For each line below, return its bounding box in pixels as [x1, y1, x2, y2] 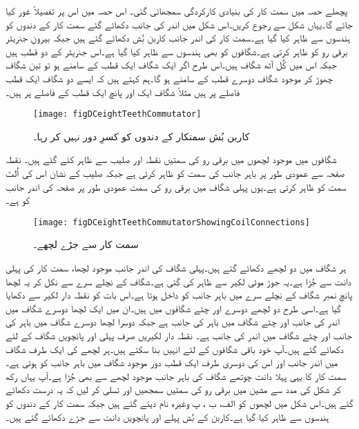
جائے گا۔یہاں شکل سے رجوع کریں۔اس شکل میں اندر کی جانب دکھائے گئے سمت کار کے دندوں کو [6, 17, 353, 31]
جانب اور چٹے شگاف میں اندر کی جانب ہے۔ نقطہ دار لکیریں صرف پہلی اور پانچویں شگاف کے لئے [6, 328, 352, 342]
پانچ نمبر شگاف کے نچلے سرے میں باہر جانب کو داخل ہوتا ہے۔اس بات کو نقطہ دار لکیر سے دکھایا [6, 287, 353, 302]
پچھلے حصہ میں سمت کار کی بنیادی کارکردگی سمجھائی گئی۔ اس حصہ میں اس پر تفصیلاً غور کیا [6, 3, 348, 17]
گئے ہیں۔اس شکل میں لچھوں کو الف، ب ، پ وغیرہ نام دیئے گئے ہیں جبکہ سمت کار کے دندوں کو [6, 395, 353, 410]
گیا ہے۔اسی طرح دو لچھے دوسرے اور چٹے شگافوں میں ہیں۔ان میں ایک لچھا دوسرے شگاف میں [6, 301, 341, 315]
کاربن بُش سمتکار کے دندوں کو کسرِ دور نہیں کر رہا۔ [33, 128, 250, 143]
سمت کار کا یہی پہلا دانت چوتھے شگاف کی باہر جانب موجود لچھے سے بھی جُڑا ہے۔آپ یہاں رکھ [6, 368, 347, 383]
